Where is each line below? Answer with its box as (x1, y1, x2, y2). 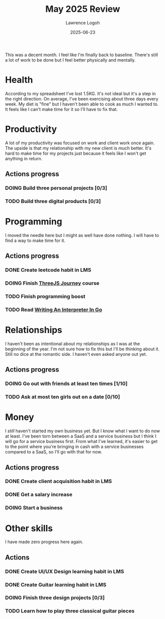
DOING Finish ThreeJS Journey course (5, 280, 99, 287)
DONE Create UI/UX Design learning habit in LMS (5, 568, 124, 575)
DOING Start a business (5, 504, 63, 511)
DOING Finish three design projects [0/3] (5, 594, 105, 601)
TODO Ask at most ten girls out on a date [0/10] (5, 393, 120, 400)
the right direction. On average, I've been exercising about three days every (5, 96, 159, 102)
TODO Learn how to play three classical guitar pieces (5, 608, 134, 615)
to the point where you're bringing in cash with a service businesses (5, 444, 144, 449)
